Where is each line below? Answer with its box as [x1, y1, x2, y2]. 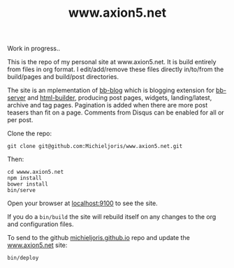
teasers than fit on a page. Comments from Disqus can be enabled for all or [7, 108, 225, 117]
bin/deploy [7, 255, 39, 262]
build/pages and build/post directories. [7, 73, 119, 81]
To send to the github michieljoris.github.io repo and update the [7, 234, 190, 242]
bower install [7, 181, 49, 188]
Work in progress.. [7, 44, 61, 53]
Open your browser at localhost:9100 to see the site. [7, 199, 159, 207]
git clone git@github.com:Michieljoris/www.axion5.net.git [7, 143, 183, 150]
